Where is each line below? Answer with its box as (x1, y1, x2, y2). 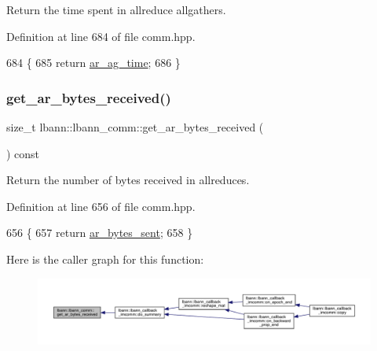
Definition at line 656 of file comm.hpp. (6, 198, 196, 214)
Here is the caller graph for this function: (6, 250, 204, 267)
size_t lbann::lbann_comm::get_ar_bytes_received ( (6, 119, 264, 135)
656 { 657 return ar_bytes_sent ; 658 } (6, 224, 193, 241)
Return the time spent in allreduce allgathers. (6, 2, 226, 17)
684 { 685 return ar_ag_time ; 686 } (6, 54, 181, 71)
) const (6, 145, 40, 161)
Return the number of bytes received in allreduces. (6, 172, 250, 188)
